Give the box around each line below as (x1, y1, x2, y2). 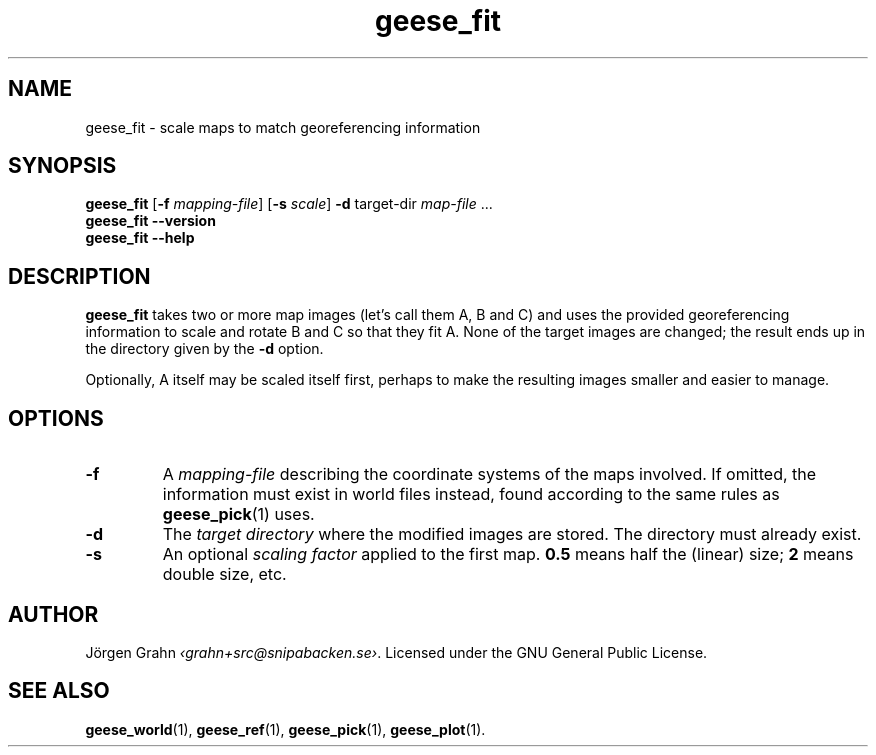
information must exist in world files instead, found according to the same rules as (162, 484, 780, 505)
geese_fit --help (85, 229, 195, 247)
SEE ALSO (8, 678, 110, 704)
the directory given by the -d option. (85, 340, 324, 358)
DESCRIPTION (8, 263, 151, 289)
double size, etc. (162, 564, 287, 585)
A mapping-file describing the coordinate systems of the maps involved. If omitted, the (162, 464, 817, 485)
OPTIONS (8, 405, 104, 431)
